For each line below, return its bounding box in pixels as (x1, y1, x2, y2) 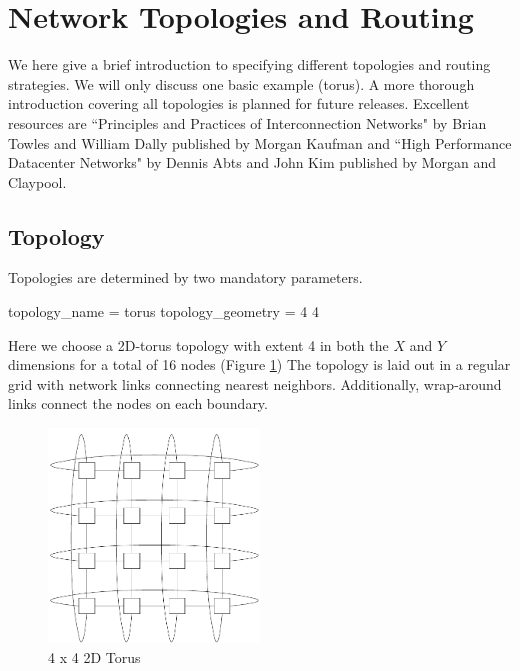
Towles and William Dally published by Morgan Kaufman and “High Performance (8, 132, 512, 153)
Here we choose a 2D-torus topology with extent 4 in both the (8, 334, 389, 355)
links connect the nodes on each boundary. (8, 393, 268, 414)
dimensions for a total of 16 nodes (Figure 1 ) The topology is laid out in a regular (8, 354, 511, 375)
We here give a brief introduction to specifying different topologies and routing (8, 54, 491, 75)
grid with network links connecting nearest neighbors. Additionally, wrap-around (8, 373, 502, 394)
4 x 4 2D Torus (48, 646, 141, 667)
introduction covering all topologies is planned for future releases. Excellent (8, 93, 470, 114)
